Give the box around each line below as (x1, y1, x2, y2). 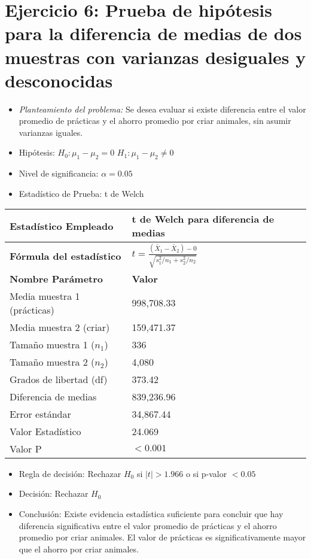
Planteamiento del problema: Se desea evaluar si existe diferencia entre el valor (19, 102, 306, 115)
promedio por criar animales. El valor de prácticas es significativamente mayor (19, 531, 306, 543)
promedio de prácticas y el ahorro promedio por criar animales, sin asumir (19, 114, 291, 127)
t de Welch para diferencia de (132, 212, 275, 226)
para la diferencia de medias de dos (5, 21, 302, 45)
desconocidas (5, 68, 113, 92)
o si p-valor (186, 467, 227, 479)
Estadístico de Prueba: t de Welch (19, 187, 144, 199)
